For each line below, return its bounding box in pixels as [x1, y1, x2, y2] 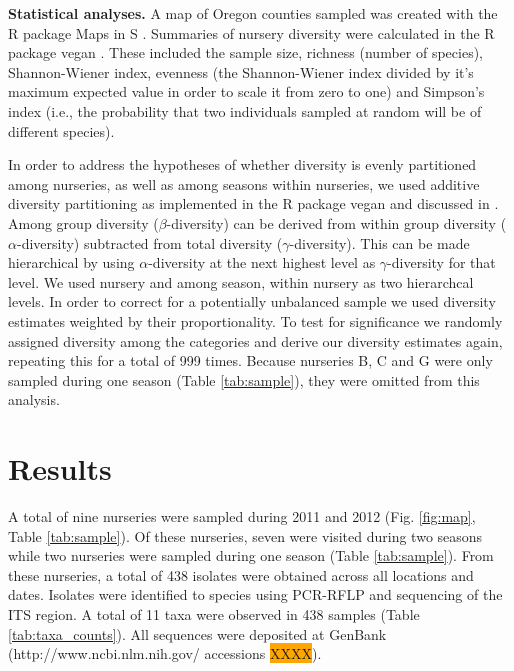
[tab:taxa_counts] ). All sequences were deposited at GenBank [8, 623, 387, 644]
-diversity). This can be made [289, 232, 470, 253]
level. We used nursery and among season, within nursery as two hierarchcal [8, 271, 474, 292]
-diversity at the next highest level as [148, 252, 376, 273]
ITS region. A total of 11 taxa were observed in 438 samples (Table [8, 603, 420, 624]
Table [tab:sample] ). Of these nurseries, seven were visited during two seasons [8, 525, 483, 546]
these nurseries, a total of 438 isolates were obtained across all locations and [8, 564, 474, 585]
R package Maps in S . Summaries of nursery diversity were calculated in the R [8, 22, 495, 43]
